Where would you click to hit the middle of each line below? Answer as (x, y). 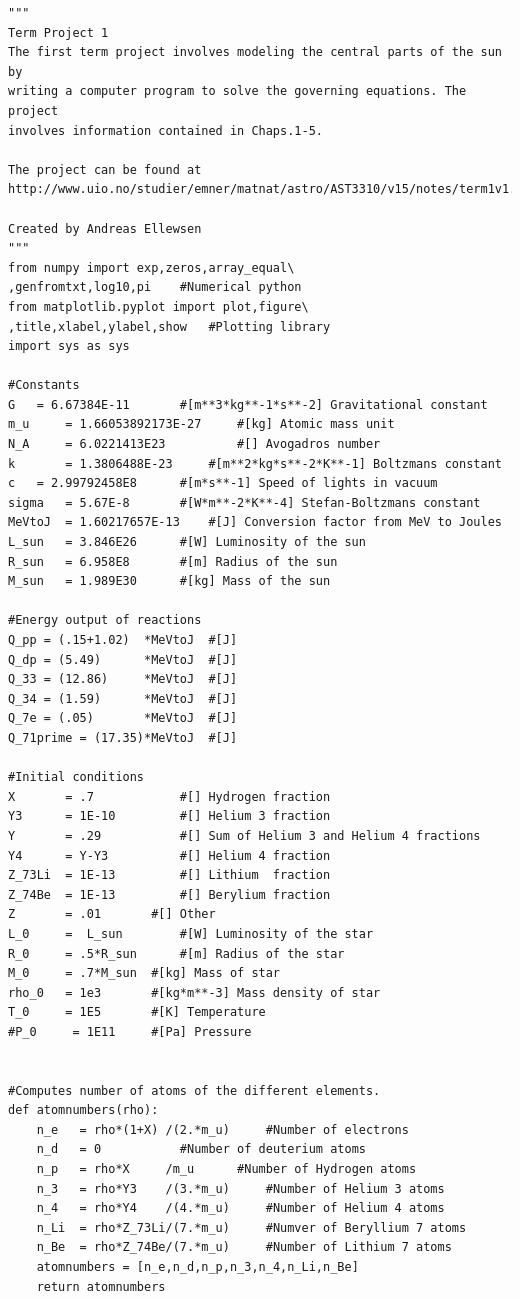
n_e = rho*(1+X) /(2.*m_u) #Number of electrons (222, 1129)
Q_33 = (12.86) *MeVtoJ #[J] (123, 679)
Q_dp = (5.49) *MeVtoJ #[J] (123, 659)
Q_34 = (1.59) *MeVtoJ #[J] (123, 698)
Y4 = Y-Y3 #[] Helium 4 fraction (169, 855)
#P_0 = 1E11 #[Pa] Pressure (130, 1031)
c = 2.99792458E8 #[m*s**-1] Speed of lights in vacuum (223, 483)
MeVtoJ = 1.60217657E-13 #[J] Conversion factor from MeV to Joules (255, 522)
